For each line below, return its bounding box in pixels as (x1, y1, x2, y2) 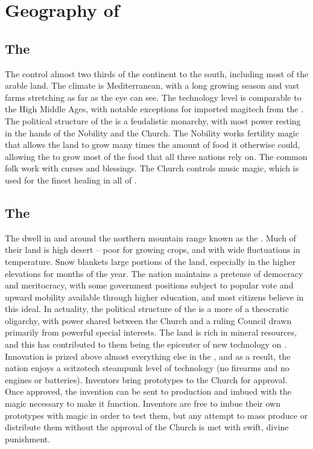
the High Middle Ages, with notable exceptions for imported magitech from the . (5, 103, 303, 115)
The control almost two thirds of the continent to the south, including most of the (5, 67, 309, 80)
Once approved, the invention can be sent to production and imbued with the (5, 385, 292, 398)
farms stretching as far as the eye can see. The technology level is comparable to (5, 91, 302, 103)
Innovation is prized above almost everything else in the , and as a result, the (5, 349, 291, 362)
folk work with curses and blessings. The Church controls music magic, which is (5, 162, 299, 174)
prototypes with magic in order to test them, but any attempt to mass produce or (5, 409, 308, 421)
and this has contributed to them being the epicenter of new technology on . (5, 338, 286, 351)
